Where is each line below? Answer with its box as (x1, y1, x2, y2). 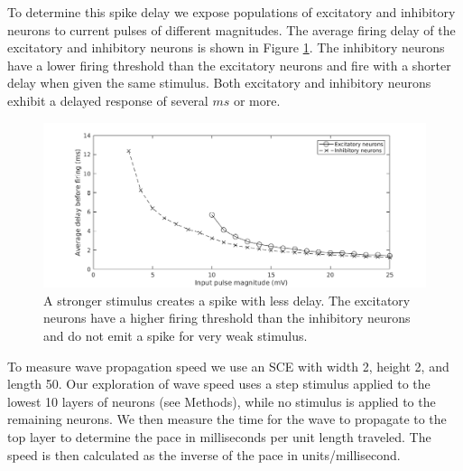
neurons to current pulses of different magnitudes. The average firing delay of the (7, 20, 456, 39)
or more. (233, 90, 281, 109)
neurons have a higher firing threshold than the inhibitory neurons (43, 308, 411, 327)
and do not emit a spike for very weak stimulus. (43, 325, 308, 344)
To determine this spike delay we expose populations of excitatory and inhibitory (7, 3, 456, 21)
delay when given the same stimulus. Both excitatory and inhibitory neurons (7, 73, 431, 92)
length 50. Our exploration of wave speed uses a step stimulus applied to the (7, 374, 431, 393)
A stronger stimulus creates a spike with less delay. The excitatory (43, 290, 411, 309)
